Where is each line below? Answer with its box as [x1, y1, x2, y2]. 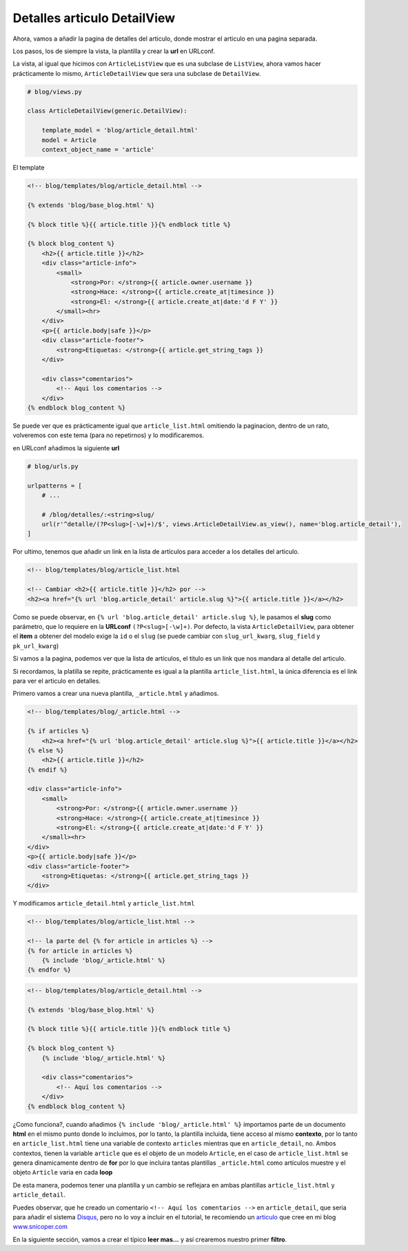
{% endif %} [27, 765, 68, 774]
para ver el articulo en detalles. [12, 677, 101, 685]
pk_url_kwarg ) [12, 641, 59, 650]
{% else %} [27, 746, 64, 754]
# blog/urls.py [27, 462, 79, 470]
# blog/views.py [27, 88, 83, 96]
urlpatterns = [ [27, 481, 83, 490]
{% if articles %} [27, 728, 90, 735]
